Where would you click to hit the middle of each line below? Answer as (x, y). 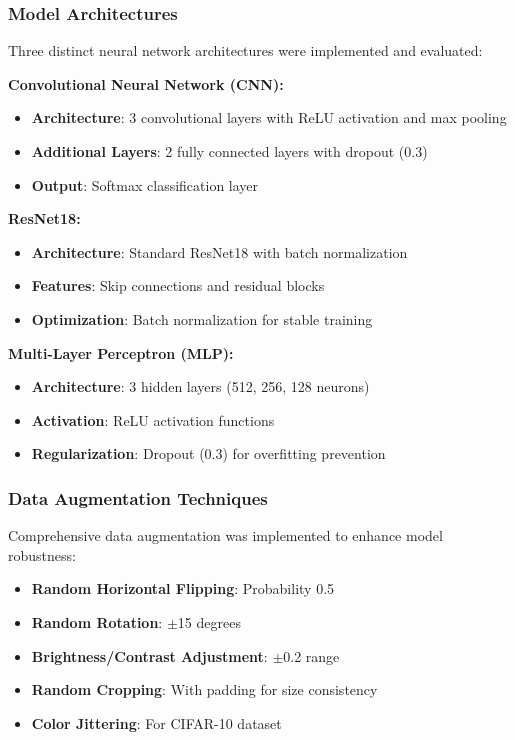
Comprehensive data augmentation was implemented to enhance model (225, 535)
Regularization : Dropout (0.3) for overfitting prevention (208, 453)
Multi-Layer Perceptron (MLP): (121, 352)
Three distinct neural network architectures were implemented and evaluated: (245, 50)
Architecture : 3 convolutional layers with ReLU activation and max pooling (269, 117)
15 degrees (209, 621)
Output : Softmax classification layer (145, 184)
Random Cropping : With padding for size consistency (204, 689)
